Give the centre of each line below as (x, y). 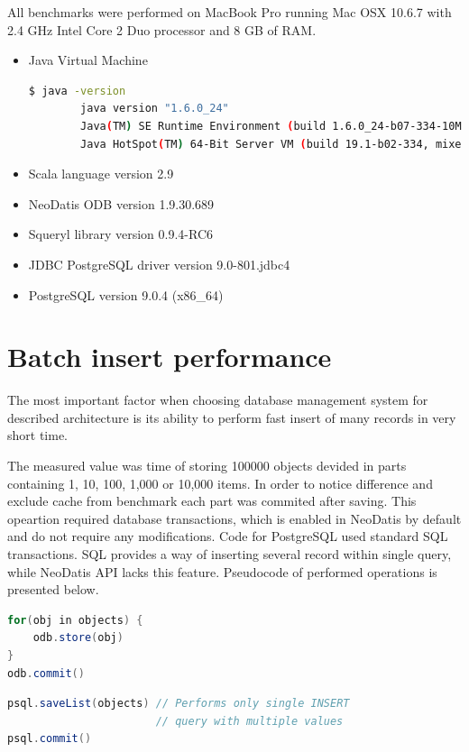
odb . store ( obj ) (78, 638)
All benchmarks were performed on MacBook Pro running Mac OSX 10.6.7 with (230, 12)
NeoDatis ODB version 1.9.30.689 (121, 203)
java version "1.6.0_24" (155, 109)
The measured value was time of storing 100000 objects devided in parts (207, 466)
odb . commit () (46, 673)
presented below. (53, 589)
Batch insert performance (170, 357)
